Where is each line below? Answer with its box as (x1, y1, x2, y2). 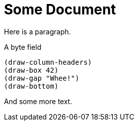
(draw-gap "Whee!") (4, 74, 79, 82)
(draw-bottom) (4, 82, 59, 90)
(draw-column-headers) (4, 58, 92, 66)
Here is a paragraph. (4, 27, 71, 36)
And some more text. (4, 97, 72, 106)
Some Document (4, 1, 116, 18)
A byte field (4, 42, 42, 51)
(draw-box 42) (4, 66, 59, 74)
